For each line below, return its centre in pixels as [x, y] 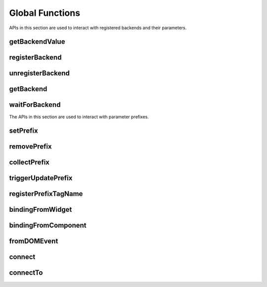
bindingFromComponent [48, 225]
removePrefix [30, 147]
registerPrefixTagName [46, 194]
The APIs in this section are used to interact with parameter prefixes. [79, 117]
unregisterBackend [40, 73]
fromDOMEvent [34, 241]
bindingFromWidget [41, 210]
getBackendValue [37, 42]
